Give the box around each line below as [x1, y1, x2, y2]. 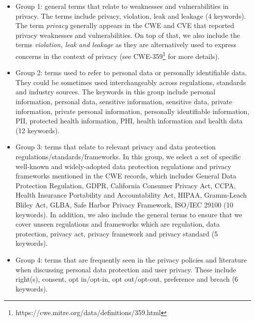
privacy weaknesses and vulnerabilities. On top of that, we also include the [15, 29, 240, 40]
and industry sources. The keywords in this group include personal [15, 87, 216, 97]
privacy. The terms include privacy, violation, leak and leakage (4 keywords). [15, 10, 246, 21]
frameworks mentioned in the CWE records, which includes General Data [15, 171, 236, 181]
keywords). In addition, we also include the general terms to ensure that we [15, 209, 242, 219]
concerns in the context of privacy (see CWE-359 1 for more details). [15, 49, 220, 61]
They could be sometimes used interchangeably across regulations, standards [15, 77, 246, 87]
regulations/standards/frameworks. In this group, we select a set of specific [15, 151, 241, 161]
